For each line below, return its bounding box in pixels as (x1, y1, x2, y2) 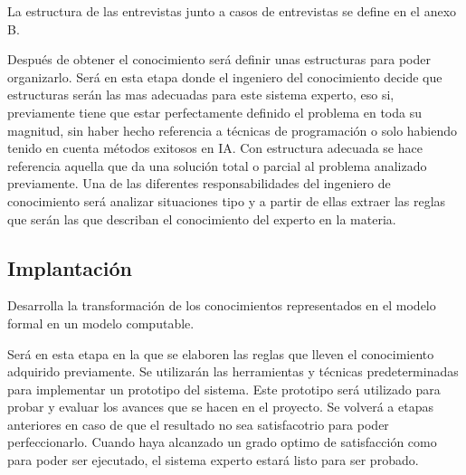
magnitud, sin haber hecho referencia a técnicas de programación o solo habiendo (7, 120, 458, 139)
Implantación (7, 253, 132, 281)
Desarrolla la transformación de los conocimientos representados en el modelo (7, 296, 436, 315)
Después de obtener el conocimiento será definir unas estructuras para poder (7, 50, 431, 69)
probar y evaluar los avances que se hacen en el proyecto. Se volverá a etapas (7, 397, 433, 416)
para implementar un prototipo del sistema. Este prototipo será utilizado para (7, 379, 441, 398)
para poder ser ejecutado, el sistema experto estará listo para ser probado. (7, 451, 419, 470)
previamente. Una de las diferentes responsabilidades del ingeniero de (7, 174, 391, 193)
